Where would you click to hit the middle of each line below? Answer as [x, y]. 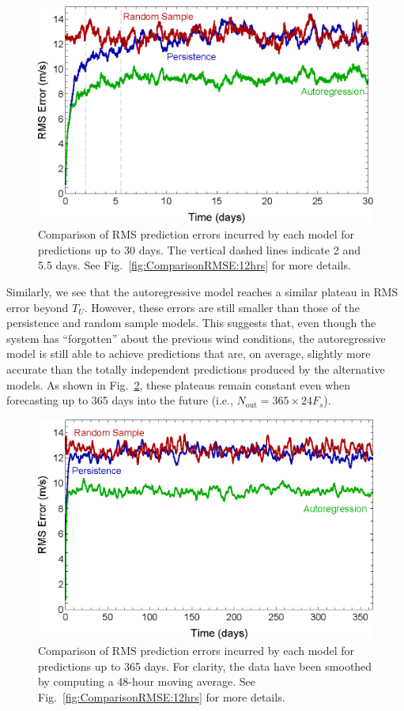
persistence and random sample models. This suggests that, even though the [191, 323]
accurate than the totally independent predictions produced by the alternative [196, 369]
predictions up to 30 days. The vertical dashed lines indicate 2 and [199, 249]
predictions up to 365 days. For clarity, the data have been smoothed [205, 666]
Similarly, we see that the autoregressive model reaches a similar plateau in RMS [202, 292]
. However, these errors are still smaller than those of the [222, 307]
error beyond [38, 307]
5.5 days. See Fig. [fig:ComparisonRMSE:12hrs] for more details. [194, 265]
